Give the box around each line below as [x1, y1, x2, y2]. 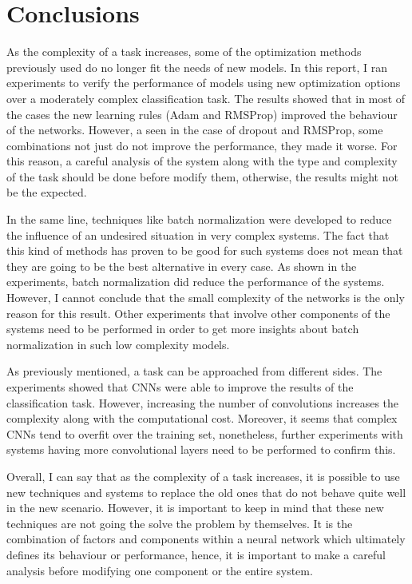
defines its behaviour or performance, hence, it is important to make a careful [6, 546, 386, 562]
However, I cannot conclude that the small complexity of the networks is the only [6, 289, 405, 306]
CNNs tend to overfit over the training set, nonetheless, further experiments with [6, 425, 403, 442]
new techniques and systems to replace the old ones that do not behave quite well [6, 483, 406, 500]
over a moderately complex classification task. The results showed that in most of [6, 89, 406, 106]
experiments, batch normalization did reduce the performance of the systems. [6, 273, 385, 290]
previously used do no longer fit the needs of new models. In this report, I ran [6, 58, 387, 75]
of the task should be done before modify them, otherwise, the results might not [6, 168, 398, 185]
